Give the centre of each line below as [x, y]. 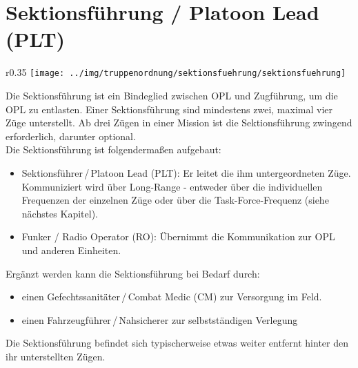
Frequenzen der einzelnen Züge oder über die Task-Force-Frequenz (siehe [175, 200]
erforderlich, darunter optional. [71, 136]
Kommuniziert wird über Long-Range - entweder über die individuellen [172, 186]
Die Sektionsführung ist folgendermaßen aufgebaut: [113, 149]
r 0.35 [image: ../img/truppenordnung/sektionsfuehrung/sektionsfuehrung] [176, 72]
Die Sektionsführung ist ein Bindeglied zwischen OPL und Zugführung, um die [172, 95]
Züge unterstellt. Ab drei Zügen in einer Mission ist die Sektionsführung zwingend [179, 123]
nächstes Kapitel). [60, 213]
